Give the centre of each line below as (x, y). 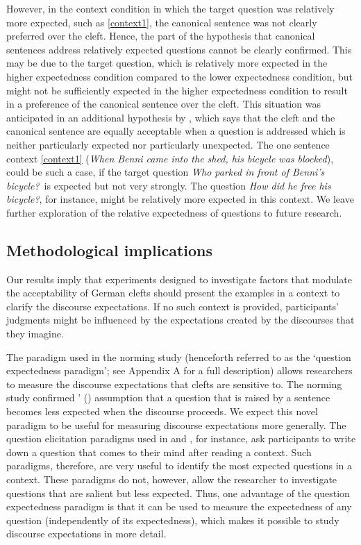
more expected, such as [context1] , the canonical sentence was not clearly (162, 22)
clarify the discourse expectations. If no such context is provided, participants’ (173, 306)
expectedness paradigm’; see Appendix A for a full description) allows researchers (179, 370)
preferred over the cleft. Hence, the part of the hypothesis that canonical (161, 36)
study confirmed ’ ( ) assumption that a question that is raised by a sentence (168, 397)
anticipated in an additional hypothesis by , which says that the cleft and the (171, 117)
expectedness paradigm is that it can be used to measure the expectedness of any (179, 506)
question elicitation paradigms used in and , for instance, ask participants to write (181, 438)
